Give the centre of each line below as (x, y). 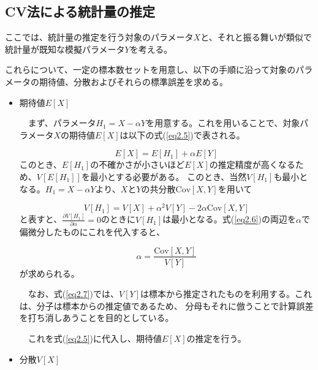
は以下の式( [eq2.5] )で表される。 (182, 134)
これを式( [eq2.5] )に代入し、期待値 (95, 338)
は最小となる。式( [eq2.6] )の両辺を (229, 219)
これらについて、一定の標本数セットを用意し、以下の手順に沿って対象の (150, 70)
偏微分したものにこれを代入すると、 (92, 231)
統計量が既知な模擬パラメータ (65, 49)
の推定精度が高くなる (252, 164)
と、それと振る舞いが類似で (256, 37)
